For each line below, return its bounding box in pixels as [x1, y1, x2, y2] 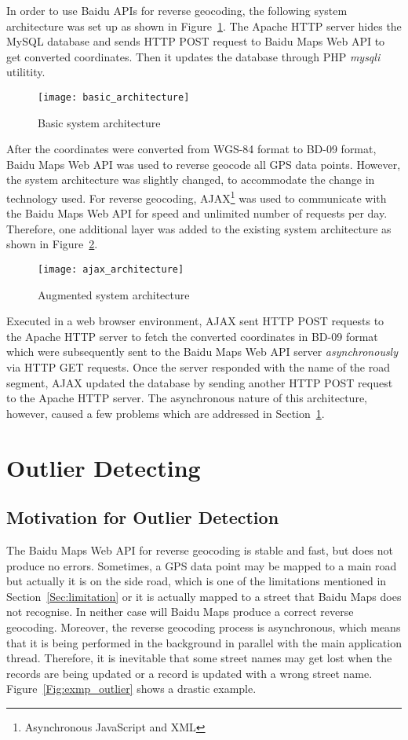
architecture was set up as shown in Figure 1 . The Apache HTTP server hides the [6, 17, 402, 34]
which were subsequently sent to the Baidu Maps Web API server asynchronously [6, 343, 399, 360]
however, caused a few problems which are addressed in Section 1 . [6, 405, 325, 421]
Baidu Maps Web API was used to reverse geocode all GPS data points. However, [6, 156, 401, 172]
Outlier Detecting [6, 451, 201, 483]
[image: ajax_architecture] [38, 264, 184, 276]
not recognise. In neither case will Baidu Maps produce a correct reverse [6, 603, 354, 620]
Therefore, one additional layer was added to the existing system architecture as [6, 220, 392, 236]
